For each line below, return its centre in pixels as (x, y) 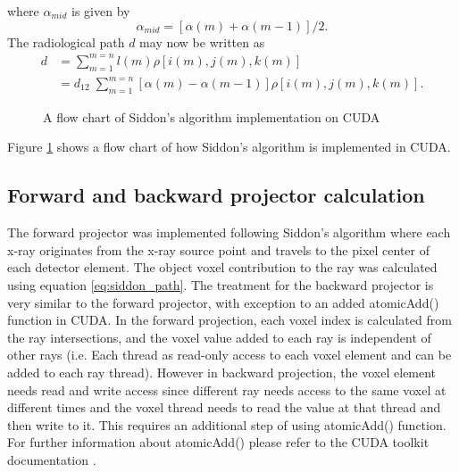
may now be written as (202, 41)
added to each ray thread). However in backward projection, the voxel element (222, 372)
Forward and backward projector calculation (216, 195)
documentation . (52, 459)
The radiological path (66, 41)
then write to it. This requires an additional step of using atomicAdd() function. (227, 424)
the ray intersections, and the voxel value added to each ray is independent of (219, 337)
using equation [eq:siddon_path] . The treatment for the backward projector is (221, 285)
